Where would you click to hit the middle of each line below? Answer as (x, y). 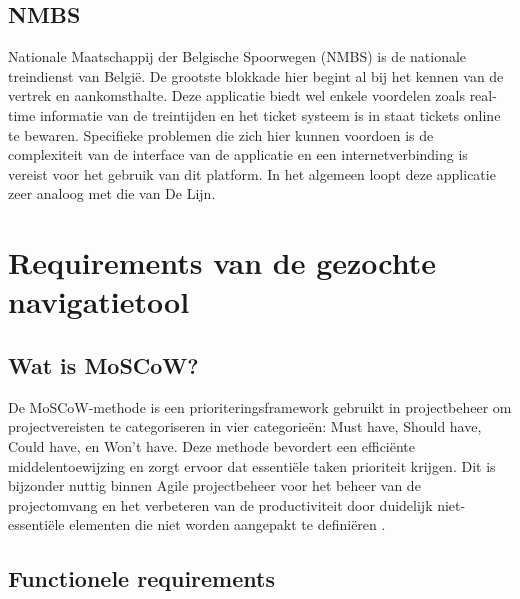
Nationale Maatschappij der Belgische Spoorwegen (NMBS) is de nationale (237, 56)
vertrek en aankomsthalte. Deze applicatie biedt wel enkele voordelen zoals (236, 95)
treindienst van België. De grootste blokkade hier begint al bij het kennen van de (256, 75)
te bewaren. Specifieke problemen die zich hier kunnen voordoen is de (221, 134)
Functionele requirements (141, 578)
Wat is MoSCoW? (103, 364)
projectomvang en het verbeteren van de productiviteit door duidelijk (220, 504)
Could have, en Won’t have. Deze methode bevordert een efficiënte (212, 445)
